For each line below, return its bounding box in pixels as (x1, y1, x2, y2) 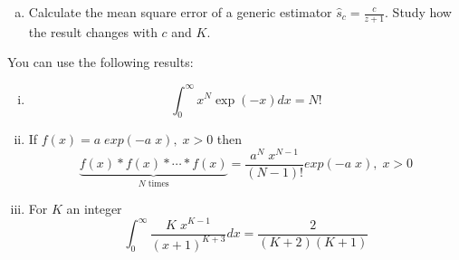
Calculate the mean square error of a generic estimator (28, 3, 332, 21)
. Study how (385, 3, 452, 21)
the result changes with (28, 22, 158, 41)
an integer (66, 198, 122, 217)
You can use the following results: (7, 53, 194, 72)
